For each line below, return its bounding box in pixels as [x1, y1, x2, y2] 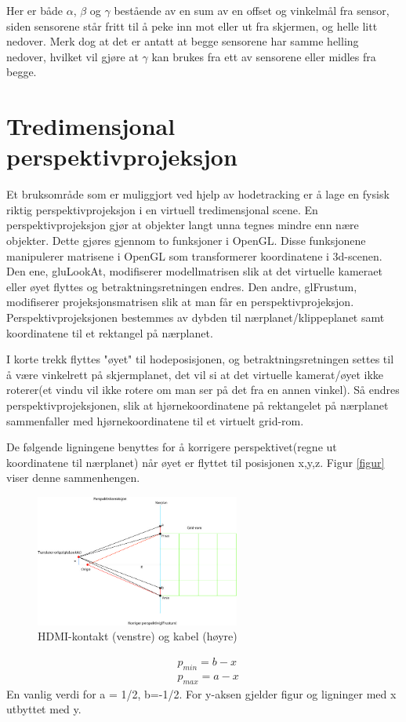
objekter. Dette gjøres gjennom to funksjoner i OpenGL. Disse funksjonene [6, 232, 366, 249]
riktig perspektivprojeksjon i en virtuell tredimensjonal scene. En [6, 201, 318, 217]
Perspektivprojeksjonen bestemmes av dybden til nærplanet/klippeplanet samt [6, 309, 385, 326]
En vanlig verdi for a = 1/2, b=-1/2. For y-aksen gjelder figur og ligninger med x [6, 685, 397, 702]
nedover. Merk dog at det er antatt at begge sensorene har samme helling [6, 33, 359, 49]
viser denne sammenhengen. [6, 469, 140, 486]
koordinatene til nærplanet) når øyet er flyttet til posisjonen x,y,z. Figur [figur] [6, 454, 385, 470]
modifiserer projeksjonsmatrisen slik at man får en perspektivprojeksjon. [6, 294, 354, 310]
